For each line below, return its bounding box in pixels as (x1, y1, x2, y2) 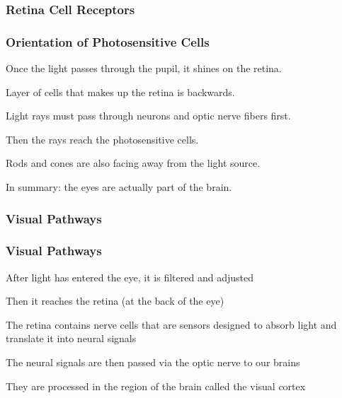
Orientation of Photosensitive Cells (6, 33, 210, 50)
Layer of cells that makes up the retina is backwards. (6, 84, 235, 99)
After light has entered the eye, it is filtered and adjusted (6, 269, 253, 284)
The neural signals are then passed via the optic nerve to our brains (6, 355, 300, 370)
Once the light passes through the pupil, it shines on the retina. (6, 61, 282, 76)
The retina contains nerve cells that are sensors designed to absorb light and (6, 317, 337, 332)
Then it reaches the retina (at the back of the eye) (6, 293, 224, 308)
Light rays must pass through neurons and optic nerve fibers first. (6, 108, 291, 123)
